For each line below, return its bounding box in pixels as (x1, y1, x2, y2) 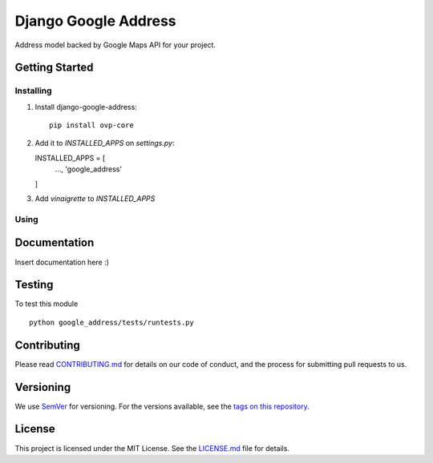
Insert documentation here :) (14, 257, 110, 267)
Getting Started (14, 61, 94, 74)
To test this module (14, 299, 79, 308)
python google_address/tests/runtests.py (29, 317, 194, 327)
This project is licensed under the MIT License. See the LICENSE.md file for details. (14, 443, 290, 453)
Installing (14, 85, 52, 96)
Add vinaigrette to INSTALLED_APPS (34, 194, 156, 203)
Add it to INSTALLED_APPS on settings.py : (34, 139, 175, 148)
